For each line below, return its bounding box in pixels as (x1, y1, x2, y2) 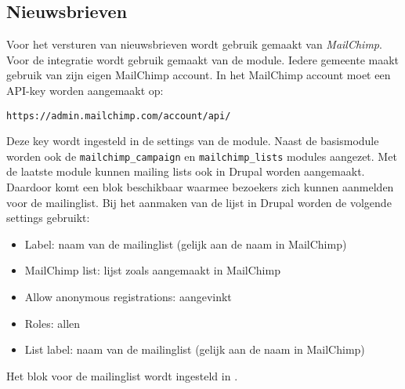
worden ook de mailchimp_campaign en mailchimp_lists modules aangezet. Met (6, 147, 397, 164)
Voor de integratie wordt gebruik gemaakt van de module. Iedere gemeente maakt (6, 51, 400, 67)
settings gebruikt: (6, 209, 90, 226)
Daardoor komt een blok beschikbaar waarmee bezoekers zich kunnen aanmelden (6, 179, 394, 195)
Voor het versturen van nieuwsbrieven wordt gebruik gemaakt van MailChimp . (6, 36, 382, 53)
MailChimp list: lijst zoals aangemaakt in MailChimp (24, 262, 280, 278)
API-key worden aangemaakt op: (6, 82, 164, 98)
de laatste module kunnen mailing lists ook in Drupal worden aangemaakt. (6, 163, 365, 180)
